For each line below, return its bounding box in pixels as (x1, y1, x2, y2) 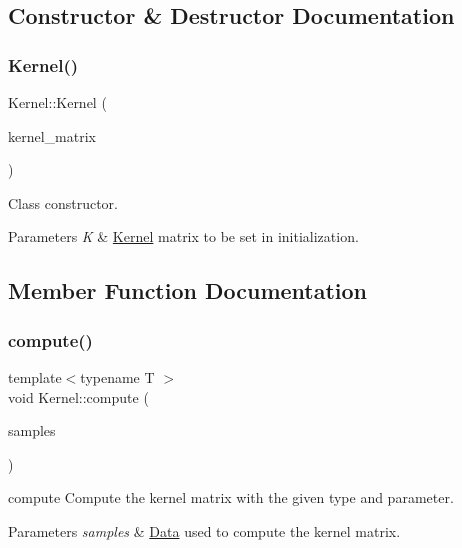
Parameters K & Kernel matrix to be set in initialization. (8, 226, 359, 247)
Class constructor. (8, 192, 118, 213)
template (8, 366, 62, 387)
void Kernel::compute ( (8, 386, 149, 407)
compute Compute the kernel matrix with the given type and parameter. (8, 487, 454, 508)
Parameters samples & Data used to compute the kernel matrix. (8, 520, 401, 541)
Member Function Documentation (8, 275, 368, 306)
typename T (80, 366, 155, 387)
